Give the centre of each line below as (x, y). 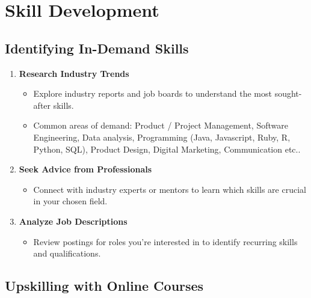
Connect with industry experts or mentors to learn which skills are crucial (170, 189)
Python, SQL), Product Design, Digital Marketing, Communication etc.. (167, 149)
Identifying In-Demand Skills (97, 48)
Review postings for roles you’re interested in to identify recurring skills (165, 241)
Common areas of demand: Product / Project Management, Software (161, 125)
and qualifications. (67, 253)
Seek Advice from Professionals (85, 169)
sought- (288, 93)
